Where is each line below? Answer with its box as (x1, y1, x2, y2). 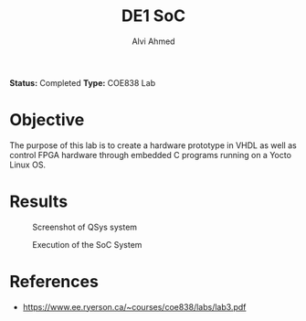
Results (9, 191, 69, 212)
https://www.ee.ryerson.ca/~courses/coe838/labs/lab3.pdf (22, 301, 247, 312)
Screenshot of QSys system (32, 221, 138, 232)
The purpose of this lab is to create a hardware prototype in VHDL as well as (9, 139, 297, 151)
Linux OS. (9, 159, 47, 170)
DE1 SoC (121, 5, 186, 27)
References (9, 272, 99, 292)
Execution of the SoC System (32, 239, 142, 250)
